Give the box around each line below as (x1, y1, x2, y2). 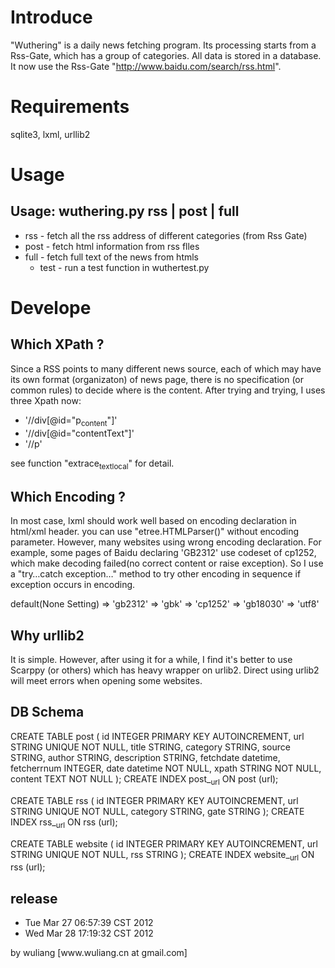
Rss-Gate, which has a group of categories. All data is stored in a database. (10, 49, 322, 61)
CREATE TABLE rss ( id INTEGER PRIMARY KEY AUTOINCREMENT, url (10, 794, 299, 806)
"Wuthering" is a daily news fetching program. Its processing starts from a (10, 39, 317, 51)
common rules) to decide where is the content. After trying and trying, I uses (10, 384, 326, 396)
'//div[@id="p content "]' (24, 414, 118, 428)
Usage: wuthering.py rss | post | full (10, 203, 240, 220)
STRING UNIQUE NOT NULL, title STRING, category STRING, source (10, 741, 291, 753)
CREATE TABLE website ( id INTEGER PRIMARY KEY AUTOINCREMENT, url (10, 837, 319, 850)
